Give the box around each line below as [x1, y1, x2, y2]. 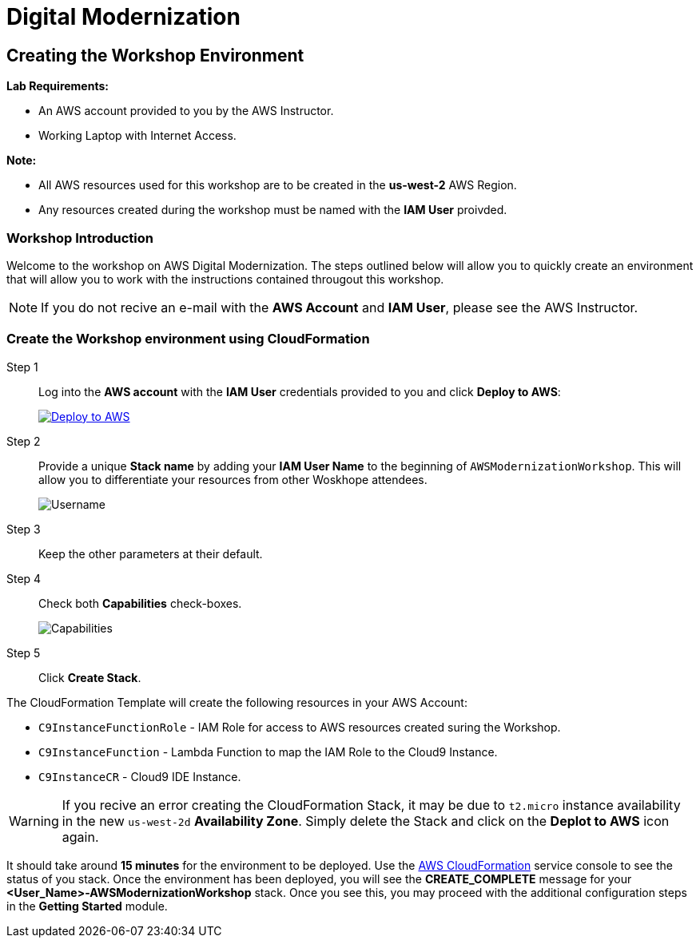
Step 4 [6, 571, 42, 585]
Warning [9, 812, 59, 829]
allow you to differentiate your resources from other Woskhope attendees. [38, 472, 428, 486]
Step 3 [6, 522, 41, 536]
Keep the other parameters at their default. [38, 546, 263, 561]
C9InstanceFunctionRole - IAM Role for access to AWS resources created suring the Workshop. [38, 720, 561, 734]
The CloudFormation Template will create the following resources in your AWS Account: [6, 695, 467, 709]
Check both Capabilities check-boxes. [38, 596, 242, 610]
